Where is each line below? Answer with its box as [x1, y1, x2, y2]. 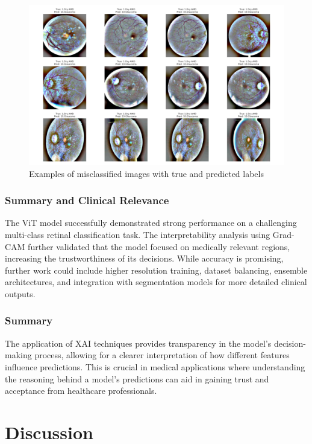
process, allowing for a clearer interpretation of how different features [34, 349, 290, 361]
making [5, 349, 32, 361]
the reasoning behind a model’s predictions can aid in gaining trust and [5, 372, 269, 385]
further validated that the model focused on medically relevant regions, [28, 240, 290, 253]
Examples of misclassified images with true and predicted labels [29, 167, 264, 179]
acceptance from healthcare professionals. [5, 384, 157, 397]
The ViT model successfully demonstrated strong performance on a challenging [5, 216, 297, 229]
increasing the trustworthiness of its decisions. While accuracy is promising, [5, 252, 284, 265]
